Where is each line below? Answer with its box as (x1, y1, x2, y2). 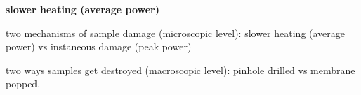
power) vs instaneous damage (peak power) (6, 39, 192, 54)
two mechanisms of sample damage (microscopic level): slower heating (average (6, 25, 346, 40)
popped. (6, 76, 41, 91)
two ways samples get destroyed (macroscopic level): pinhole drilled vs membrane (6, 62, 355, 77)
